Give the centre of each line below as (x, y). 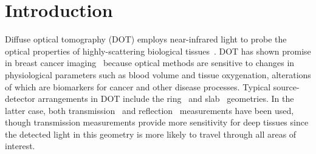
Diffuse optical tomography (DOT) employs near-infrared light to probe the (146, 39)
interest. (20, 146)
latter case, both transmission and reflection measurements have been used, (149, 110)
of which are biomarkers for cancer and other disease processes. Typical (138, 86)
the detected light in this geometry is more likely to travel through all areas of (151, 134)
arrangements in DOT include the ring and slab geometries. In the (166, 99)
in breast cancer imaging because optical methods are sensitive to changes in (150, 63)
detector (20, 99)
